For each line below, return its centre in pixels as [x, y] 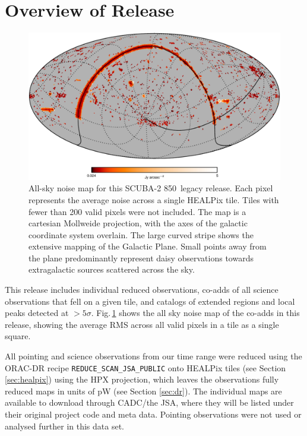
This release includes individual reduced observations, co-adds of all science [142, 290]
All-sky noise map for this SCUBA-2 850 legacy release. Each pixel [151, 188]
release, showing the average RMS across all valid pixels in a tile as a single [142, 324]
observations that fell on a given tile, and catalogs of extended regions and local [150, 301]
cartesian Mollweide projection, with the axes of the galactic [138, 223]
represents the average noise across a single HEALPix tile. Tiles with [154, 199]
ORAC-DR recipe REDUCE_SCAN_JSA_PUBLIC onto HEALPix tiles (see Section [145, 367]
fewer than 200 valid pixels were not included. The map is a [137, 211]
